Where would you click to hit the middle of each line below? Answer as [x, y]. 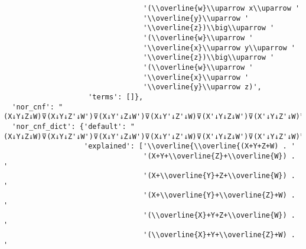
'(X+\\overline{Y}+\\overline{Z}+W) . [219, 195]
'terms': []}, [116, 97]
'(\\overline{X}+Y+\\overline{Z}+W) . [219, 235]
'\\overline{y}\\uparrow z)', [202, 87]
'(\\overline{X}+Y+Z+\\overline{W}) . [219, 215]
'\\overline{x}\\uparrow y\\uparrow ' [219, 48]
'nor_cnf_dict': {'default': [69, 126]
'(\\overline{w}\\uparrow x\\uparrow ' [222, 8]
